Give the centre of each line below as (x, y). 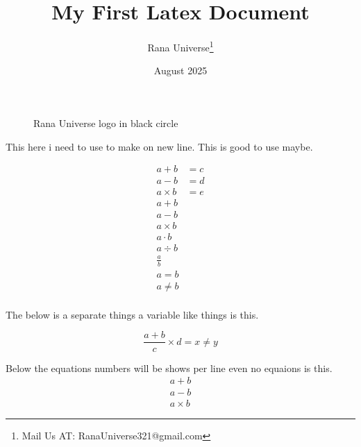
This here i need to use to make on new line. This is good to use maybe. (159, 146)
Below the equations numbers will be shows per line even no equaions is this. (169, 368)
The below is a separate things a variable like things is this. (132, 314)
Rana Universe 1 (180, 46)
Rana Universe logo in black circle (106, 123)
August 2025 (180, 70)
